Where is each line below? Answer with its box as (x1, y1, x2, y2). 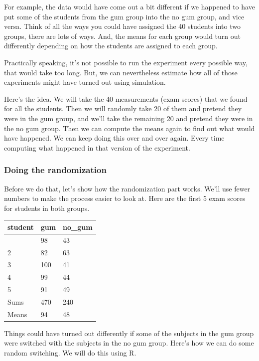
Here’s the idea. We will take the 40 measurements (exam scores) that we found (4, 93, 248, 104)
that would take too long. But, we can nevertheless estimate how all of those (4, 67, 238, 77)
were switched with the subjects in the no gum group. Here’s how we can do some (4, 338, 254, 348)
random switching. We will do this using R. (4, 348, 136, 358)
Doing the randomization (4, 164, 107, 176)
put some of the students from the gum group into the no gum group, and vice (4, 11, 245, 21)
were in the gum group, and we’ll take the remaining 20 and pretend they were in (4, 113, 253, 123)
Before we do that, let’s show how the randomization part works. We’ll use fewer (4, 183, 251, 193)
